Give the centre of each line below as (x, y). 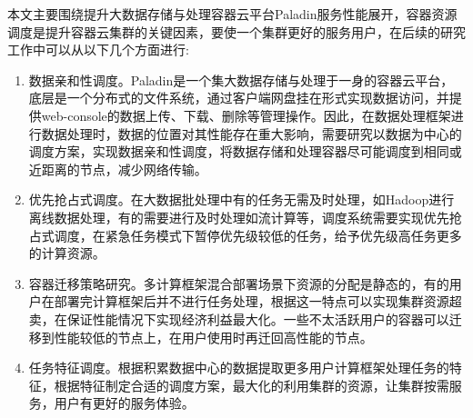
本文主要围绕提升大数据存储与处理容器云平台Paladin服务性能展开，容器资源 (232, 14)
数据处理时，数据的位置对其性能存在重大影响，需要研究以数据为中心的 (252, 133)
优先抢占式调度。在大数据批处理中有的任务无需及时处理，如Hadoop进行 (242, 199)
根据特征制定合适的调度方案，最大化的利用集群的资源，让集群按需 (252, 385)
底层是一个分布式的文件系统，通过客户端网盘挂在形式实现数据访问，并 (239, 98)
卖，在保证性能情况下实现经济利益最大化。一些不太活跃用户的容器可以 (239, 318)
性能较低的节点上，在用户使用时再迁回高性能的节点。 (213, 337)
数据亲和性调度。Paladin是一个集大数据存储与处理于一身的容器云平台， (241, 80)
